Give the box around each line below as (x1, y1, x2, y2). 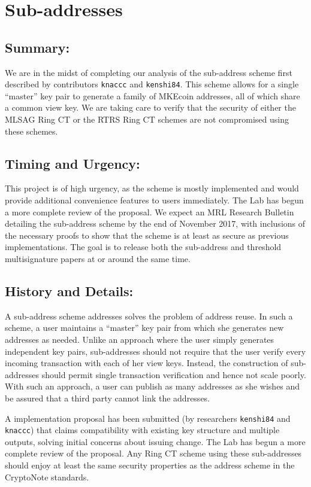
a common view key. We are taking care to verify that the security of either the (5, 101, 296, 114)
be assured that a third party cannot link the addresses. (5, 391, 210, 404)
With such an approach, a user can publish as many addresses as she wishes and (5, 380, 300, 392)
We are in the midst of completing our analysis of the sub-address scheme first (5, 66, 292, 78)
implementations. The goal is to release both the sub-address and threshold (5, 241, 282, 253)
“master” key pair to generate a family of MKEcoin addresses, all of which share (5, 89, 300, 102)
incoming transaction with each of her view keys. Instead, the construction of (5, 357, 288, 369)
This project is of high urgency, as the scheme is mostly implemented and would (5, 182, 299, 194)
